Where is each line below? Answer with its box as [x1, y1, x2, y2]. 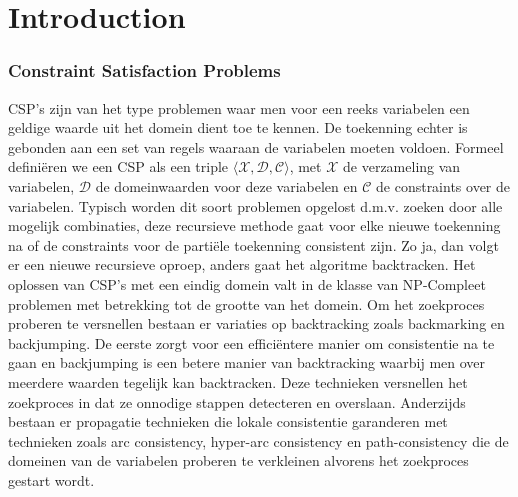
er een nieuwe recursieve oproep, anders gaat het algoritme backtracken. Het [8, 254, 476, 275]
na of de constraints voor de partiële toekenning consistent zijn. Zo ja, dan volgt [8, 234, 499, 255]
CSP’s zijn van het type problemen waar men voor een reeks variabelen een [8, 97, 470, 118]
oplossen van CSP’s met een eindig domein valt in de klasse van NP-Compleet [8, 273, 486, 294]
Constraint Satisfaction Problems [8, 58, 281, 83]
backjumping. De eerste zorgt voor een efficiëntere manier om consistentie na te [8, 332, 495, 353]
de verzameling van [343, 156, 461, 177]
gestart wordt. [8, 469, 95, 490]
